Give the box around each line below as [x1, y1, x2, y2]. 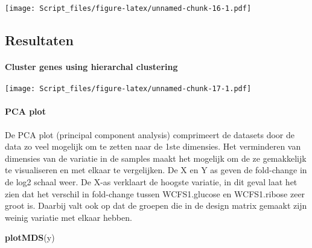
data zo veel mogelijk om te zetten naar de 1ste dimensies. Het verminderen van [5, 140, 301, 153]
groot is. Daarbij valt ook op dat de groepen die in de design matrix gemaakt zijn [5, 199, 307, 212]
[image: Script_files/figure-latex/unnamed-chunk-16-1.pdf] [5, 4, 252, 13]
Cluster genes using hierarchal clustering [5, 60, 178, 73]
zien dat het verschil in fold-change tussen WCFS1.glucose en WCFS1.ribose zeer [5, 187, 305, 200]
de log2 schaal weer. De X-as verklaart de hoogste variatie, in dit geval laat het [5, 176, 298, 188]
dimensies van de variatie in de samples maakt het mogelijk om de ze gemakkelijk [5, 151, 307, 164]
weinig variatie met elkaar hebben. [5, 211, 132, 223]
